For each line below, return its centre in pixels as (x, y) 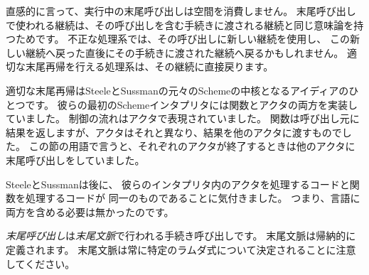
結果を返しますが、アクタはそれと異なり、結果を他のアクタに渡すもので (174, 132)
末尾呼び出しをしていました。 (75, 160)
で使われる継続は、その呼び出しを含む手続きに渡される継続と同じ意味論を (180, 25)
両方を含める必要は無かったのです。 (90, 211)
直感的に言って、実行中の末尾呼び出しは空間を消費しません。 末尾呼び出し (181, 11)
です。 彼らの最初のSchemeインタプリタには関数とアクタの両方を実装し (191, 104)
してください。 (41, 263)
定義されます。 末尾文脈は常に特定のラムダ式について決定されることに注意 (181, 249)
